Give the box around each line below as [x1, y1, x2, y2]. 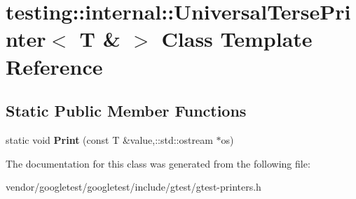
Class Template [161, 24, 313, 53]
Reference [6, 52, 103, 80]
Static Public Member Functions [6, 100, 247, 121]
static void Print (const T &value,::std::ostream [6, 132, 213, 147]
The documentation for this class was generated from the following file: [6, 156, 310, 170]
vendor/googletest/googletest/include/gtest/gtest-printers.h [6, 179, 261, 194]
